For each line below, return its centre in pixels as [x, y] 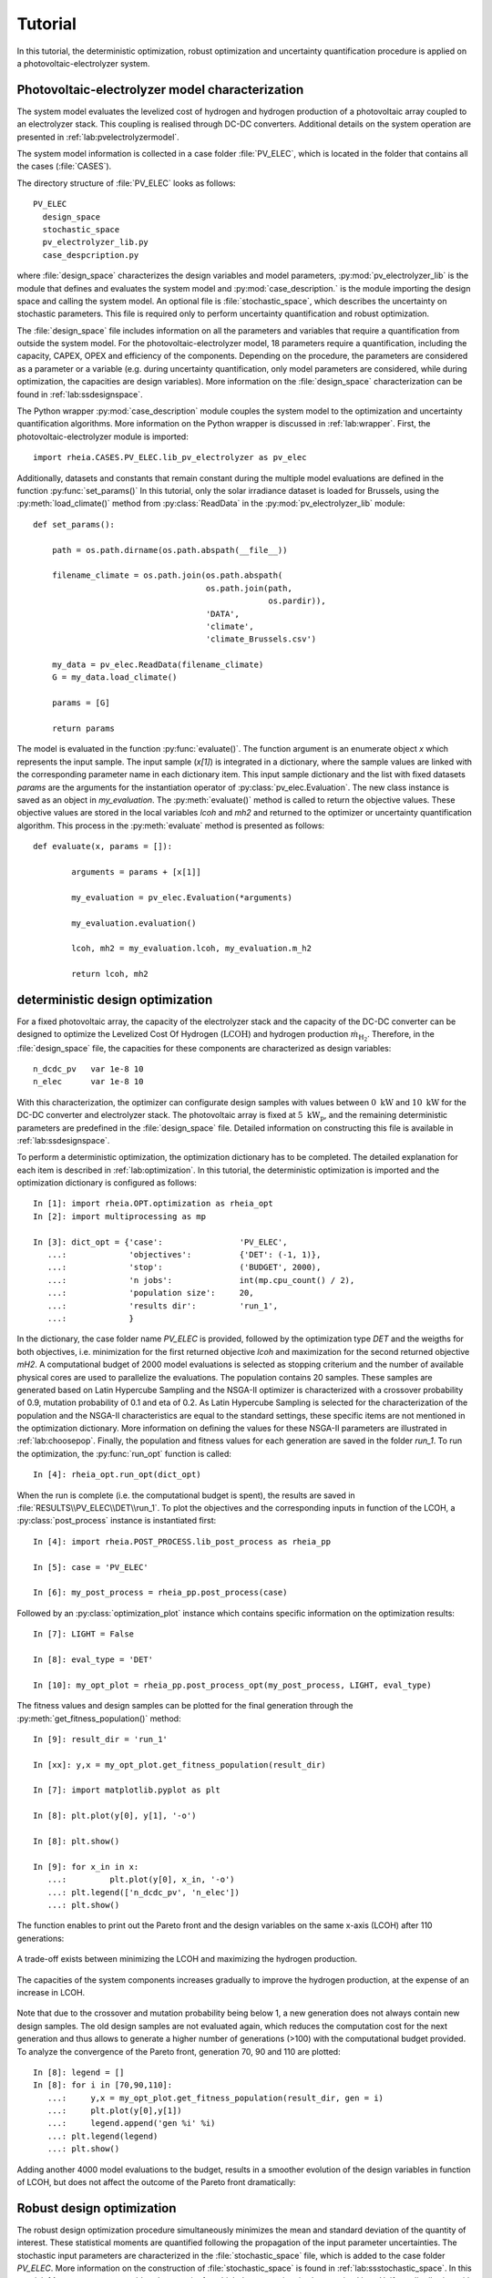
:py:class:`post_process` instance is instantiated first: [117, 1521]
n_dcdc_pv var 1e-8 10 [88, 1069]
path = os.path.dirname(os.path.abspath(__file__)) [169, 550]
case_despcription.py [91, 255]
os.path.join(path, [249, 588]
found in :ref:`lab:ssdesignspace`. [80, 394]
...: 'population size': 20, [150, 1293]
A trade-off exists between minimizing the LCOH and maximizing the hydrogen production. [187, 1959]
